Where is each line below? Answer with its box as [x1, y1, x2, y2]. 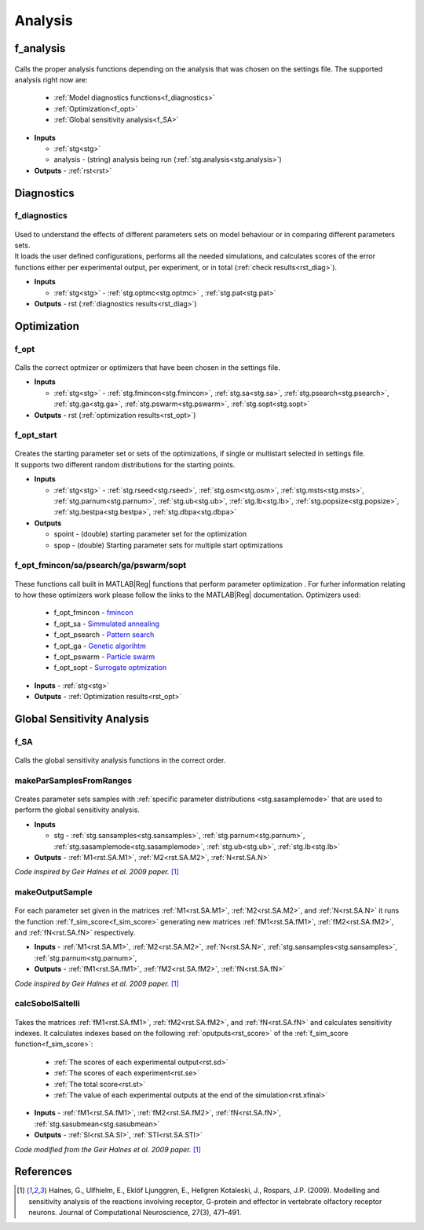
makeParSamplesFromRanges [14, 774, 133, 785]
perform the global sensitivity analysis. [14, 805, 141, 815]
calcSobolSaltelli [14, 998, 80, 1009]
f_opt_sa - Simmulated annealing [53, 619, 160, 628]
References [14, 1165, 72, 1178]
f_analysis [14, 42, 66, 55]
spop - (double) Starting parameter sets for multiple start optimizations [53, 540, 283, 550]
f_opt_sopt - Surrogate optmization [53, 663, 167, 672]
